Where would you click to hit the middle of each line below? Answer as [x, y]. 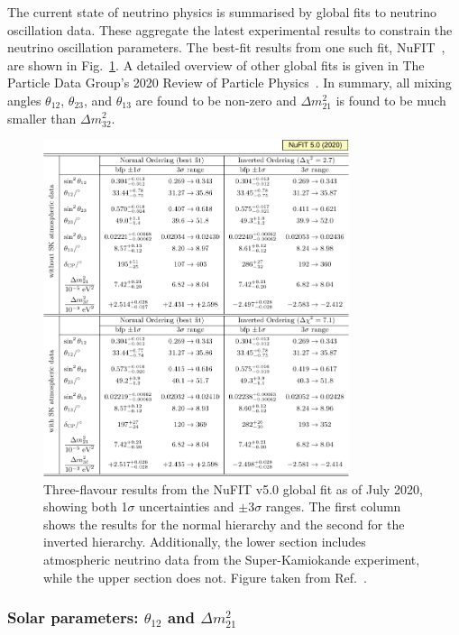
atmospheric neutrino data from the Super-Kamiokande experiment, [232, 560]
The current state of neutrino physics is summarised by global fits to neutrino [222, 12]
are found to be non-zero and [216, 100]
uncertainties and [187, 506]
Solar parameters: [73, 617]
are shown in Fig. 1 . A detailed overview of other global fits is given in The [216, 64]
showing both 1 [86, 506]
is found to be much [391, 100]
